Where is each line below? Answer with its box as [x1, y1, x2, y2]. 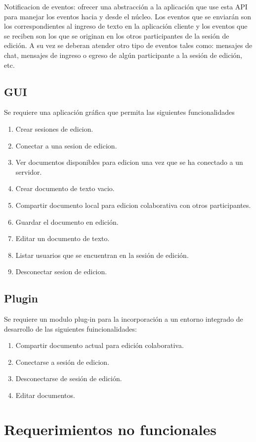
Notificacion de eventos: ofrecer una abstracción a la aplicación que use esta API [4, 1, 248, 11]
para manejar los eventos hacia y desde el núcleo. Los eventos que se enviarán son [4, 11, 252, 21]
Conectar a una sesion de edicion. [15, 140, 117, 150]
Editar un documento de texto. [15, 233, 110, 244]
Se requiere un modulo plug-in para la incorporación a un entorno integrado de [4, 314, 243, 324]
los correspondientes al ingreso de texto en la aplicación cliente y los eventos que [4, 21, 248, 31]
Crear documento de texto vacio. [15, 183, 115, 194]
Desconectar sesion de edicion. [15, 266, 107, 277]
